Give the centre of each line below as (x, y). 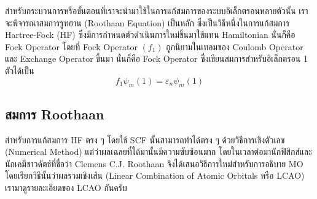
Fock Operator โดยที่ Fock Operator (71, 46)
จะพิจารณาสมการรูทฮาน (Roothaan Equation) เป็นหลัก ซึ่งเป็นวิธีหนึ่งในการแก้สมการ (147, 22)
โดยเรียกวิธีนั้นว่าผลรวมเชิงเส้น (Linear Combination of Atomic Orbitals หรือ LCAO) (155, 175)
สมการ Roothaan (55, 114)
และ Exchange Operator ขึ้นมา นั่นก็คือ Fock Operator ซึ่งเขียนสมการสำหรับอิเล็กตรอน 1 (156, 58)
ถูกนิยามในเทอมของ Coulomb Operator (235, 46)
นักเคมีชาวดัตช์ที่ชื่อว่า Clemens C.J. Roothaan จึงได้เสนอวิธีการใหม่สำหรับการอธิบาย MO (154, 163)
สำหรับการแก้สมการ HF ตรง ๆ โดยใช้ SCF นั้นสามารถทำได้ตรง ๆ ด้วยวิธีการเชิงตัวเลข (145, 139)
